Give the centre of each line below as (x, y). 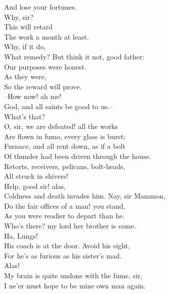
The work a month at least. (47, 36)
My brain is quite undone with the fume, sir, (73, 275)
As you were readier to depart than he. (65, 216)
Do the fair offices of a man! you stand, (65, 205)
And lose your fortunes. (40, 7)
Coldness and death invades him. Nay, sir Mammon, (85, 196)
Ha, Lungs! (21, 235)
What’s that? (25, 116)
